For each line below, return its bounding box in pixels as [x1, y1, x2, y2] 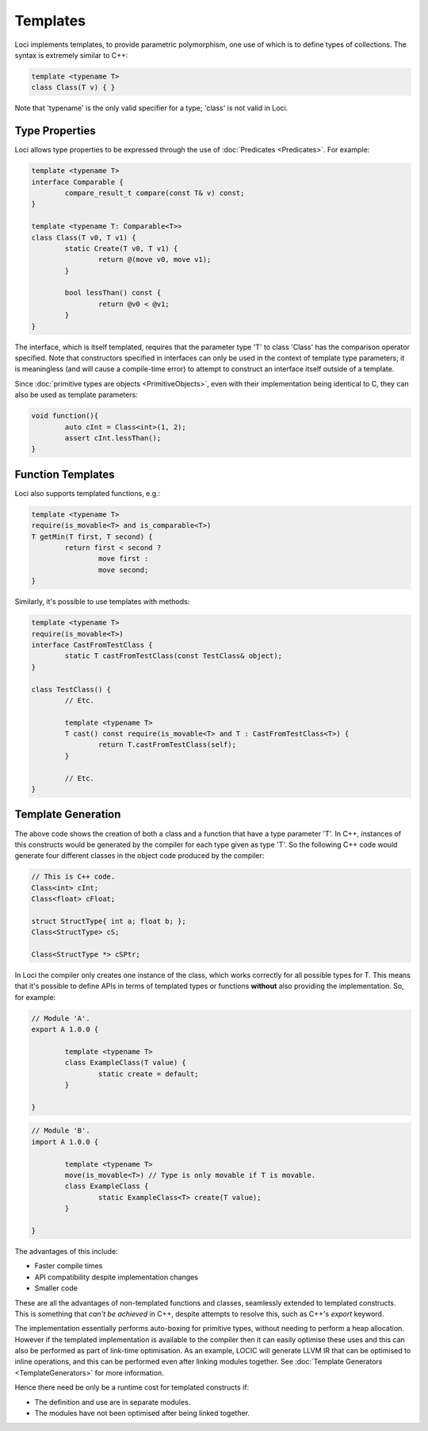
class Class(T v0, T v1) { [31, 233, 136, 242]
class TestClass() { [31, 685, 111, 694]
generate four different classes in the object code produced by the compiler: [14, 851, 265, 860]
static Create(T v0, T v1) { [64, 244, 178, 253]
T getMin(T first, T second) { [31, 532, 154, 541]
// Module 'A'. [31, 1014, 90, 1023]
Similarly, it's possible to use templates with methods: [14, 597, 190, 606]
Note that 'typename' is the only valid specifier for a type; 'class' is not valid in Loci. [14, 103, 289, 113]
